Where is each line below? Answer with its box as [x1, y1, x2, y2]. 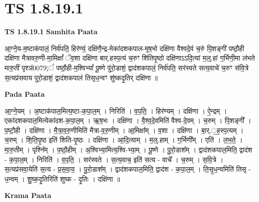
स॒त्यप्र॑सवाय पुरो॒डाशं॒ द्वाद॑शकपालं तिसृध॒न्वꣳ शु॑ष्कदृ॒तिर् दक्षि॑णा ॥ [4, 72, 158, 82]
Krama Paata [4, 190, 51, 201]
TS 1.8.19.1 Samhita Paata [4, 26, 98, 37]
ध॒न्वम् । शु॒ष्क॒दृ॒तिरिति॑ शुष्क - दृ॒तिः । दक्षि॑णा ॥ [4, 173, 120, 184]
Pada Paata [4, 89, 45, 99]
